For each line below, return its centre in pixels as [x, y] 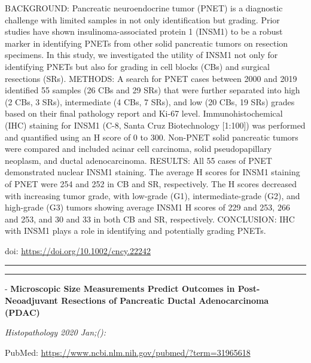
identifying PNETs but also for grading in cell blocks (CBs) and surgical [137, 66]
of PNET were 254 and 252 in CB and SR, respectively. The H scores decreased [151, 183]
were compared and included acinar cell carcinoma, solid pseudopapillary [138, 149]
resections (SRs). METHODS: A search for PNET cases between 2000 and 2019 [151, 78]
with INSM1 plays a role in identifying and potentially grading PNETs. [135, 231]
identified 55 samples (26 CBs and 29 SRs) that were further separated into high [153, 90]
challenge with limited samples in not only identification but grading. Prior [142, 19]
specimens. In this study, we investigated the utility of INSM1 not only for [141, 55]
